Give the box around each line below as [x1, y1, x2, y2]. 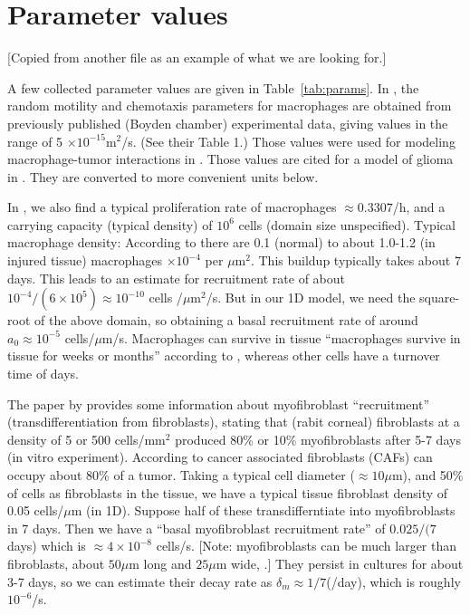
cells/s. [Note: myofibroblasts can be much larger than [156, 536, 457, 555]
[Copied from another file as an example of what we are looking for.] [7, 48, 387, 67]
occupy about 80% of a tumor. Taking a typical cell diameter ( [7, 466, 355, 484]
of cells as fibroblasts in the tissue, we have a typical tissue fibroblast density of [7, 483, 448, 502]
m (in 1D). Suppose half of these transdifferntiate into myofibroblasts [71, 501, 456, 520]
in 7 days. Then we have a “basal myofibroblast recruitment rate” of [7, 518, 386, 537]
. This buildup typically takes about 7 [250, 251, 461, 270]
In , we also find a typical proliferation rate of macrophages [7, 197, 337, 216]
